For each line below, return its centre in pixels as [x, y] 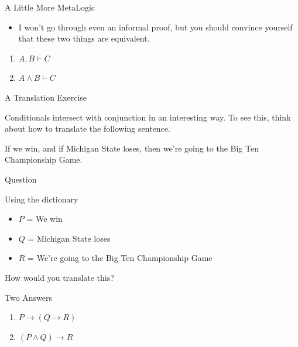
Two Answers [29, 297]
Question [21, 179]
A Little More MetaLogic [50, 7]
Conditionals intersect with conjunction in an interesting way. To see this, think [148, 117]
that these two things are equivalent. [84, 38]
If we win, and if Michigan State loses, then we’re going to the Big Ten [132, 148]
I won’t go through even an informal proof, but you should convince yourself [155, 27]
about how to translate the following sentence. [88, 128]
